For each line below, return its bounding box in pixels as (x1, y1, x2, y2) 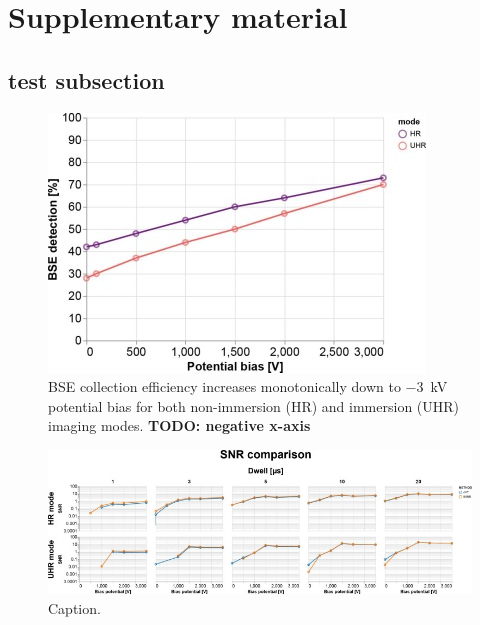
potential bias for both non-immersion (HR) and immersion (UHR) (48, 395, 460, 416)
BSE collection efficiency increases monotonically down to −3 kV (48, 376, 448, 397)
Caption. (48, 597, 101, 618)
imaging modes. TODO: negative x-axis (48, 415, 311, 436)
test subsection (8, 64, 165, 95)
